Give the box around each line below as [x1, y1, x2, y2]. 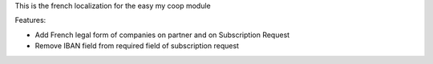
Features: [14, 16, 47, 25]
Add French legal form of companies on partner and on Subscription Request [34, 30, 290, 40]
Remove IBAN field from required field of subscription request [34, 41, 240, 51]
